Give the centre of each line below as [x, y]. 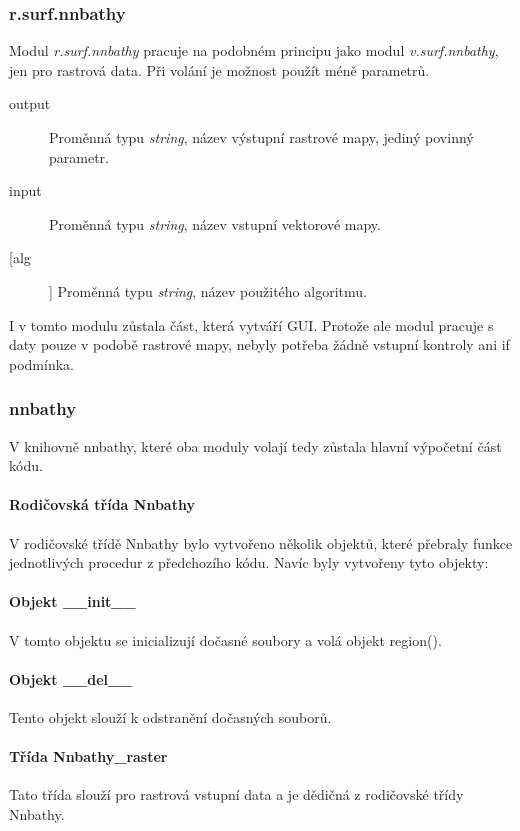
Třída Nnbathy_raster [88, 756]
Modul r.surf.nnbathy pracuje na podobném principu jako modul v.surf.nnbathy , [254, 50]
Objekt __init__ [72, 601]
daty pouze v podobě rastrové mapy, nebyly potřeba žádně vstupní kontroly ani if [259, 344]
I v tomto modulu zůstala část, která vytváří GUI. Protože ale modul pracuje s [251, 324]
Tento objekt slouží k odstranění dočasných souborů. [170, 716]
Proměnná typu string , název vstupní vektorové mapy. [215, 223]
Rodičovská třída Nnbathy [102, 504]
